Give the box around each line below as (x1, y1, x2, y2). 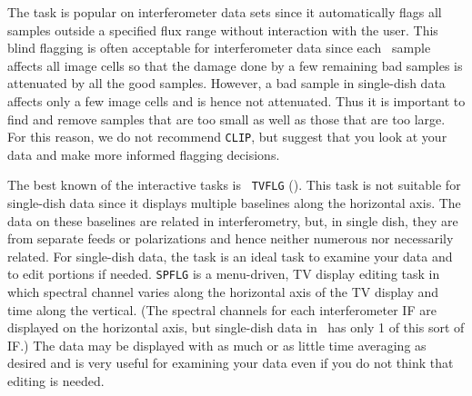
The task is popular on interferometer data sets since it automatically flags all (7, 3, 442, 21)
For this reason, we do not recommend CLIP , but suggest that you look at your (7, 127, 447, 146)
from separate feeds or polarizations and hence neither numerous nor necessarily (7, 229, 454, 248)
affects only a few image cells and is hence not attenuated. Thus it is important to (7, 91, 466, 110)
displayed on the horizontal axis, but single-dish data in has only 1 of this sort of (7, 318, 465, 337)
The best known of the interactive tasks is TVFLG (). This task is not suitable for (7, 175, 461, 194)
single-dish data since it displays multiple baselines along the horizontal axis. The (7, 193, 461, 213)
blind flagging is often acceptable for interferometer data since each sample (7, 38, 431, 57)
